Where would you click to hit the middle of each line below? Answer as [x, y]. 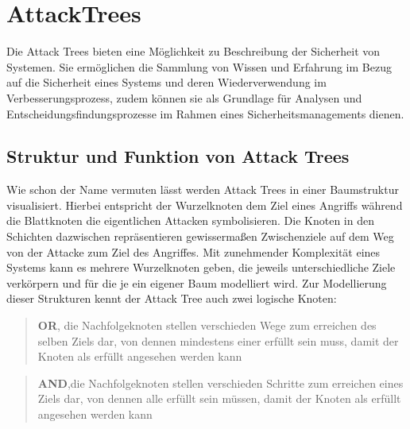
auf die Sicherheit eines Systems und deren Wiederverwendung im [166, 82]
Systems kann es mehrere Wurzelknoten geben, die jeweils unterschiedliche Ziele [201, 267]
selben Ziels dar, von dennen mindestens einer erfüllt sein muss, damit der [218, 340]
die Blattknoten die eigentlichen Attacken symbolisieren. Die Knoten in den [190, 220]
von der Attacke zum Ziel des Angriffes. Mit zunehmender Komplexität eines [193, 251]
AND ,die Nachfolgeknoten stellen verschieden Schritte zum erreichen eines [220, 383]
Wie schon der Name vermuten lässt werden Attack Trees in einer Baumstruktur [203, 189]
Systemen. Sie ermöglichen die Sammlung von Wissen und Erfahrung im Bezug [199, 66]
